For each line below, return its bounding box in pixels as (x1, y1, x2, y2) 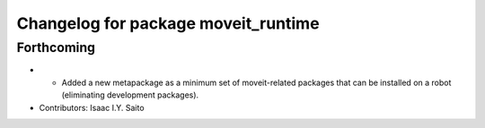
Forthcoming (16, 39, 96, 55)
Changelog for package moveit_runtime (16, 13, 320, 33)
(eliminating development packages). (61, 90, 199, 100)
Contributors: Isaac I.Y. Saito (39, 102, 145, 113)
